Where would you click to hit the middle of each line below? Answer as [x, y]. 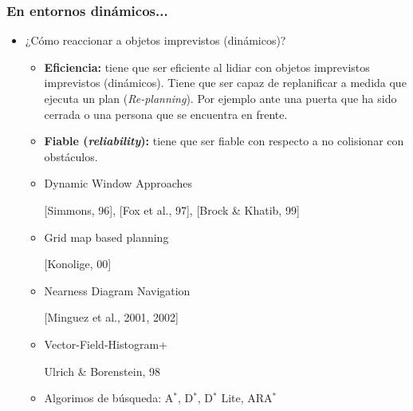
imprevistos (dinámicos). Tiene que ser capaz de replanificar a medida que [225, 83]
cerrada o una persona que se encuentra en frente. [166, 114]
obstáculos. [71, 156]
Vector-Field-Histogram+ [106, 344]
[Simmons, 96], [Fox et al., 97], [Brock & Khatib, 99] [172, 209]
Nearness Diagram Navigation [117, 290]
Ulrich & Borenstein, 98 [102, 371]
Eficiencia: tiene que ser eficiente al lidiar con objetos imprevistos [207, 67]
